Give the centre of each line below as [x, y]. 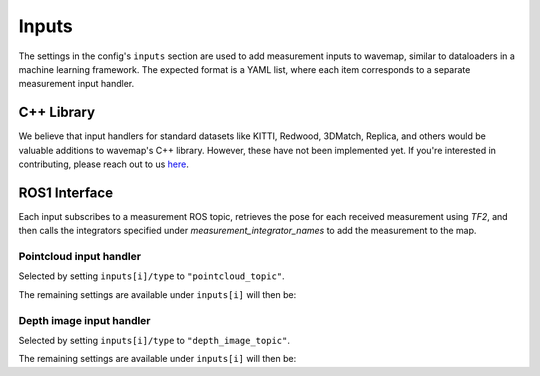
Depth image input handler [84, 320]
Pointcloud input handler [80, 257]
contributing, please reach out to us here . [103, 164]
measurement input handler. [76, 84]
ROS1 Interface [66, 192]
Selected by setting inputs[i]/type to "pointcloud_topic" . [151, 276]
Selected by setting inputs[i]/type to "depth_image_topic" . [154, 340]
